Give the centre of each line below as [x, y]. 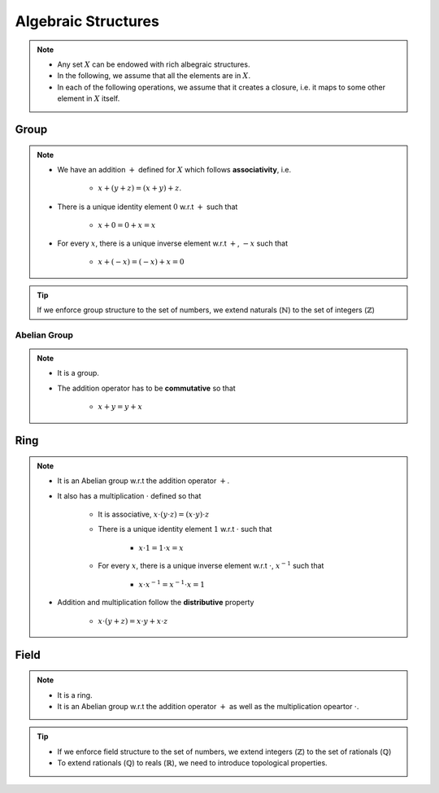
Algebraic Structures [87, 21]
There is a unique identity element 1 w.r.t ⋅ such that [185, 529]
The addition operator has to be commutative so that [146, 388]
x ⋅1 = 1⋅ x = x [161, 548]
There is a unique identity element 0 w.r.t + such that [148, 207]
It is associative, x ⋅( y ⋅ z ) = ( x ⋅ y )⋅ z [154, 514]
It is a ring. [75, 695]
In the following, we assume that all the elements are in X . [154, 76]
